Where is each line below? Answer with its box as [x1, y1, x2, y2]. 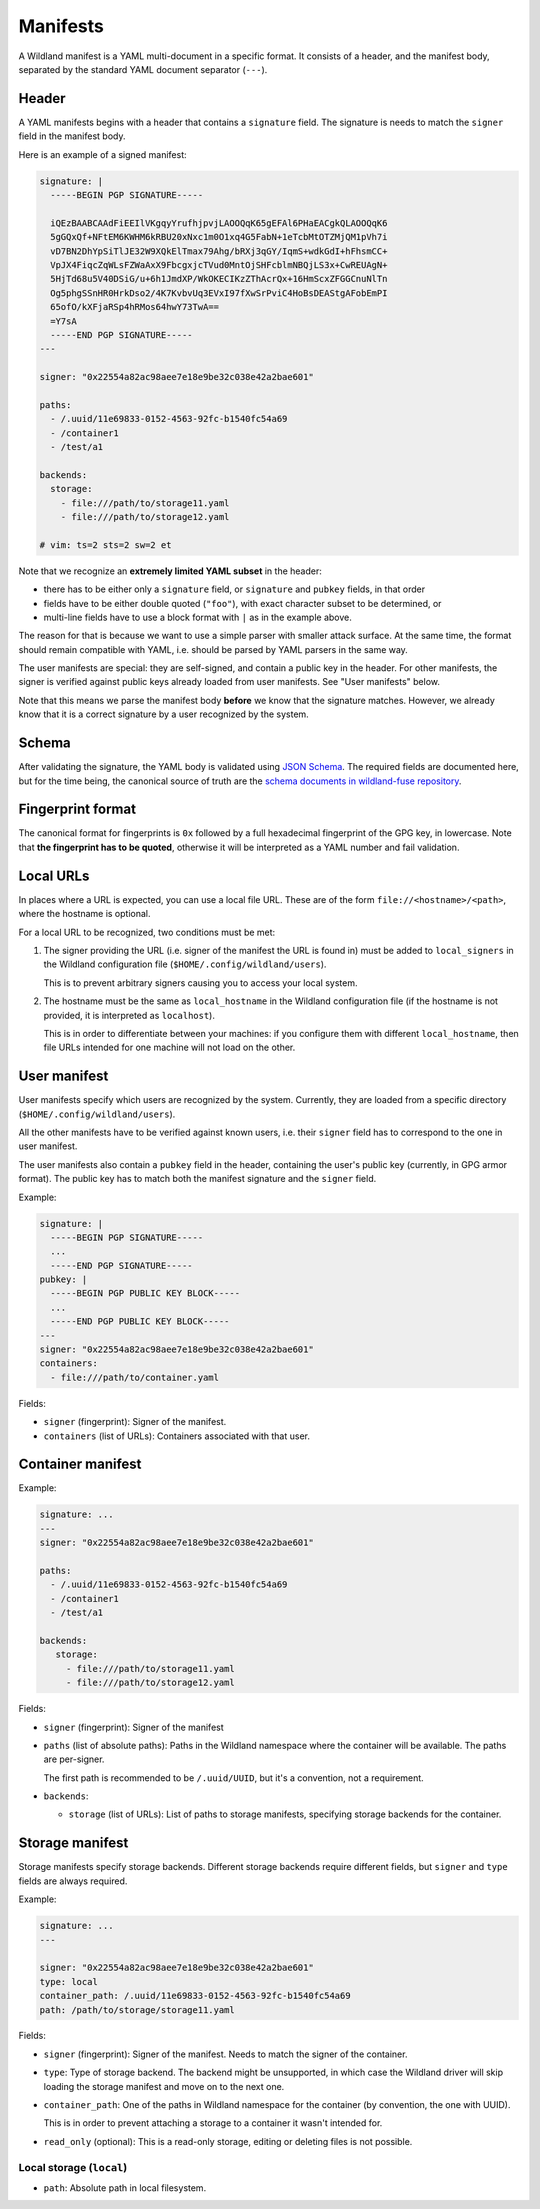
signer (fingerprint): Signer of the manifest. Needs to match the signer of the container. [43, 2048, 408, 2060]
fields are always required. [18, 1875, 128, 1887]
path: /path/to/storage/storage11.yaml [39, 2004, 235, 2015]
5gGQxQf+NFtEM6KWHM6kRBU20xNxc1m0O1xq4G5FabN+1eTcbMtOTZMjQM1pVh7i [50, 231, 388, 243]
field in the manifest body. [18, 130, 126, 142]
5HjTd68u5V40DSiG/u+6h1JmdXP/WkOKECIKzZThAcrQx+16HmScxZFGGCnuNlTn [50, 273, 388, 285]
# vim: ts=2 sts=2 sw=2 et [39, 539, 172, 550]
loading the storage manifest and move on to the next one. [43, 2080, 285, 2092]
